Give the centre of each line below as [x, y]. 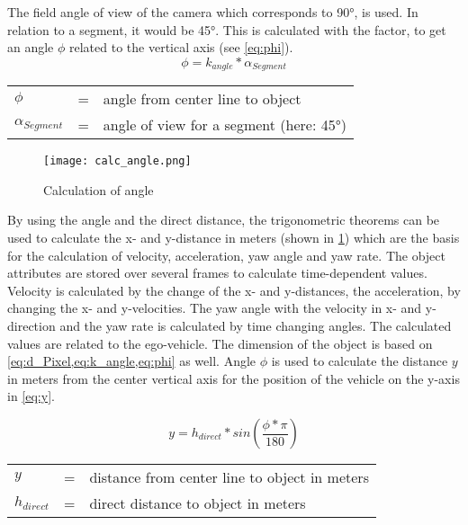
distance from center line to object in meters [229, 477]
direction [31, 326]
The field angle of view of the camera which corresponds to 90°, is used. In [213, 12]
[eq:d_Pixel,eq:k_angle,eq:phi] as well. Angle [132, 361]
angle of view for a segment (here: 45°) [225, 125]
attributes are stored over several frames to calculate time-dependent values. [217, 273]
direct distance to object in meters [198, 503]
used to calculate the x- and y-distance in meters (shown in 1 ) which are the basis [234, 238]
